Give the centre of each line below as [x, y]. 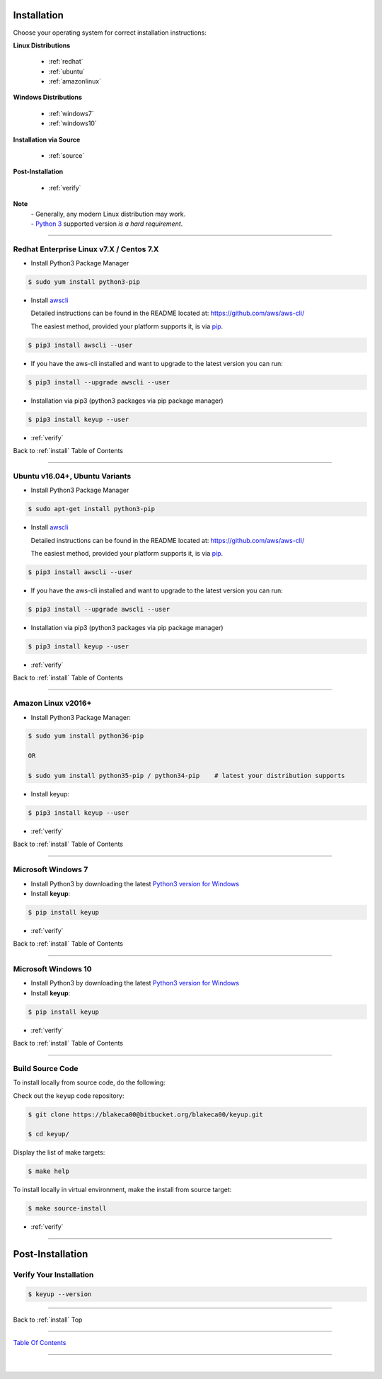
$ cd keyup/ [49, 1134]
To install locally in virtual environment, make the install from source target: [122, 1190]
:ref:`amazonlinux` [75, 81]
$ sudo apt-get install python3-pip [92, 509]
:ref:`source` [66, 156]
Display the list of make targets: [59, 1152]
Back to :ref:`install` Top [48, 1320]
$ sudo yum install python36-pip [86, 736]
